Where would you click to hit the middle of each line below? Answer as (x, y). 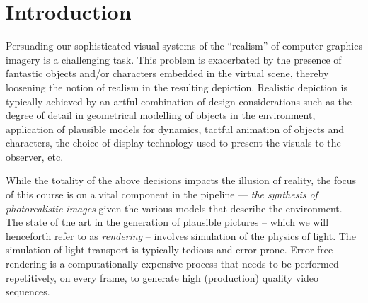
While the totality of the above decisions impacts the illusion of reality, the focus (181, 180)
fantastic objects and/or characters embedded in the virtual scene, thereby (167, 73)
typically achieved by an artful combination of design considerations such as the (179, 101)
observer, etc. (35, 156)
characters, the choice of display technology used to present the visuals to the (173, 143)
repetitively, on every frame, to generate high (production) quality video (162, 277)
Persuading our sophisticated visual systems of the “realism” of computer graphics (184, 46)
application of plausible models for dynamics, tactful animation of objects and (175, 128)
